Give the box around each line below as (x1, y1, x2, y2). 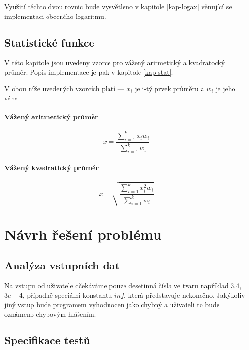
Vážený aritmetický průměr (4, 112, 98, 122)
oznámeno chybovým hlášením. (4, 309, 96, 319)
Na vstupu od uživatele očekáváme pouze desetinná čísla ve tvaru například (4, 280, 229, 290)
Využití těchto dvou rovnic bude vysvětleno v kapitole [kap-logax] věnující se (4, 1, 232, 11)
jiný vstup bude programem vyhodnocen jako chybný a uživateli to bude (4, 299, 219, 309)
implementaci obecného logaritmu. (4, 11, 106, 21)
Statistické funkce (4, 34, 94, 50)
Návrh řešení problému (4, 224, 162, 244)
